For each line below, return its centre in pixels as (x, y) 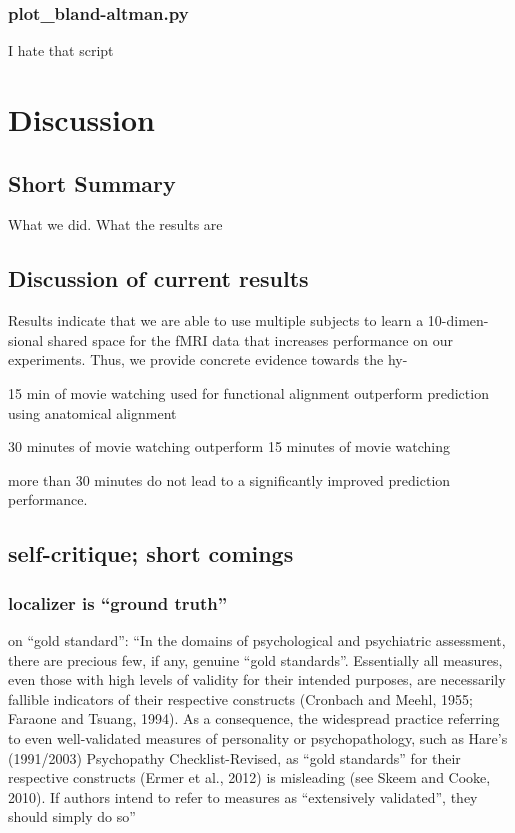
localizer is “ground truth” (118, 602)
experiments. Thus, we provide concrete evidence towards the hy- (208, 359)
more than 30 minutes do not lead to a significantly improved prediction (229, 479)
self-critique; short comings (151, 553)
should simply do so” (72, 816)
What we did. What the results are (115, 224)
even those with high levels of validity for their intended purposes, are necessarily (257, 679)
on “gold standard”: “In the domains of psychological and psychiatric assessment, (257, 639)
